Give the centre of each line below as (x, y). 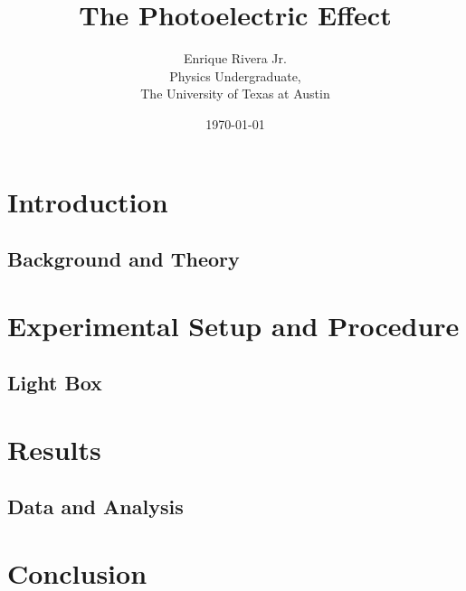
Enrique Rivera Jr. (235, 58)
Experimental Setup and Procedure (233, 325)
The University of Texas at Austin (235, 94)
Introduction (88, 201)
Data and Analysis (95, 507)
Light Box (55, 383)
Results (54, 449)
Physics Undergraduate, (235, 75)
